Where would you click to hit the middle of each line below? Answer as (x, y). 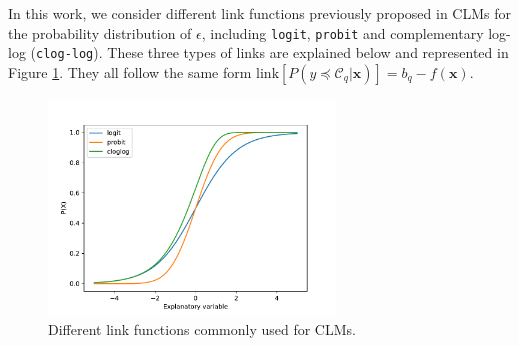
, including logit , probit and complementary (342, 32)
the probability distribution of (100, 32)
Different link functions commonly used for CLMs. (202, 328)
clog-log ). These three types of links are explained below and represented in (272, 52)
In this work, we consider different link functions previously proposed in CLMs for (259, 13)
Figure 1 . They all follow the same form (130, 71)
